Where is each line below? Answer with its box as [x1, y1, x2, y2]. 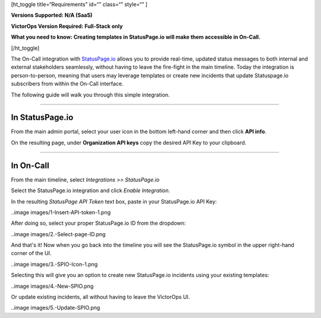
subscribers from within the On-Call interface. [11, 80, 124, 87]
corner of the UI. [11, 250, 52, 257]
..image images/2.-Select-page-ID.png [11, 230, 106, 237]
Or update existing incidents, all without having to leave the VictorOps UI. [11, 294, 190, 301]
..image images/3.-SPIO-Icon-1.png [11, 260, 98, 268]
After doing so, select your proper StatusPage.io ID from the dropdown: [11, 220, 186, 227]
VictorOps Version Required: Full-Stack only [11, 23, 123, 30]
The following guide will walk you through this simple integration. [11, 91, 170, 98]
